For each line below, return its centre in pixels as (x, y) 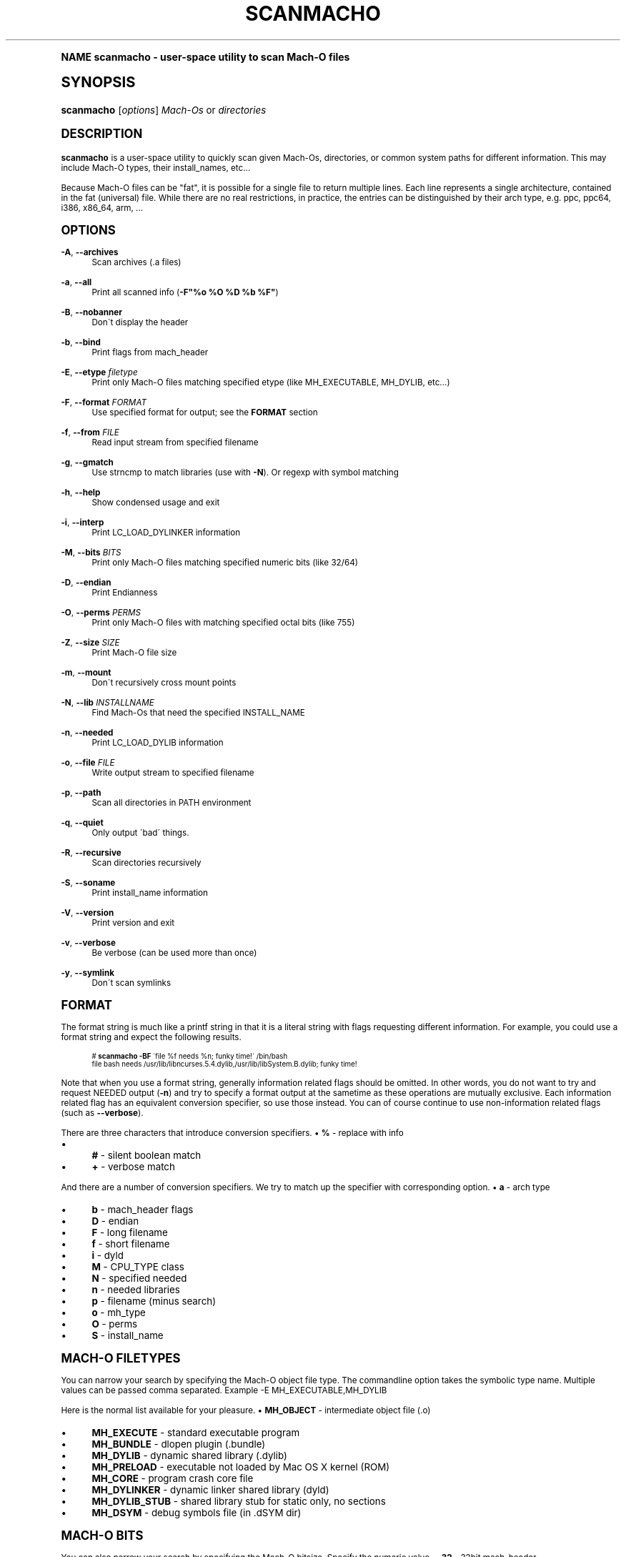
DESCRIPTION (102, 133)
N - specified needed (139, 1278)
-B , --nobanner (91, 312)
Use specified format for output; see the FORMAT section (205, 412)
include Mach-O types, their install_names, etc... (156, 168)
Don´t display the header (140, 322)
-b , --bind (81, 342)
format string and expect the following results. (151, 1037)
